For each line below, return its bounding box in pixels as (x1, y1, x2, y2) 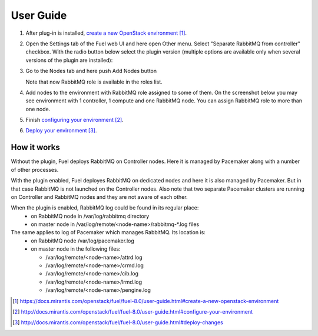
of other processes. (11, 166, 59, 173)
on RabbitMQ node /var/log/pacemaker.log (31, 237, 135, 244)
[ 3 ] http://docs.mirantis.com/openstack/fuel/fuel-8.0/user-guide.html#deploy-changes (12, 319, 223, 326)
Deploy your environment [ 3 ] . (25, 127, 97, 134)
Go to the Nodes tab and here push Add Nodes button (25, 68, 157, 75)
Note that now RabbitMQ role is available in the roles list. (25, 78, 163, 85)
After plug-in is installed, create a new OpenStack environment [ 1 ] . (25, 29, 187, 36)
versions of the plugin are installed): (25, 56, 113, 64)
